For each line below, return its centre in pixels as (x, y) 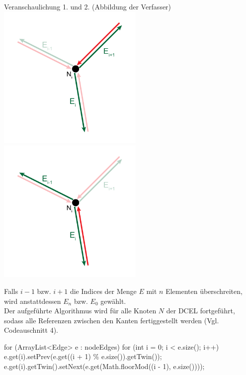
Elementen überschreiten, (204, 291)
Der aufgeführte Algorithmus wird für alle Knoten (80, 311)
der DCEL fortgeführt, (201, 311)
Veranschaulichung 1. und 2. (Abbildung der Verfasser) (88, 6)
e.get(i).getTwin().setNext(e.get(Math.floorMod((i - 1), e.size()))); (104, 366)
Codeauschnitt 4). (31, 330)
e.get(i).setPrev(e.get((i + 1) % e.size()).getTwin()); (83, 356)
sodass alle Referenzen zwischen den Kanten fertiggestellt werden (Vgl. (112, 320)
